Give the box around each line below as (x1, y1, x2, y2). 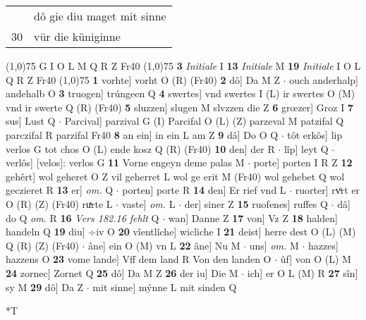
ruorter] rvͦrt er (295, 183, 360, 197)
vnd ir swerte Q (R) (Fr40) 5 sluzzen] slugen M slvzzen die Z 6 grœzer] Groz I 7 (6, 99, 353, 114)
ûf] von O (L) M (280, 252, 351, 266)
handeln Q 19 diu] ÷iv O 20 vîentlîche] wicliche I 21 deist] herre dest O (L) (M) (6, 224, 356, 239)
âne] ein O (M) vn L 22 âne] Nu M (88, 238, 240, 252)
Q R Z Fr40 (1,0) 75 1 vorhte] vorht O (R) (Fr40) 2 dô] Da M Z (6, 72, 281, 87)
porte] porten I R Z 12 (253, 155, 353, 170)
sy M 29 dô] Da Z (6, 279, 84, 294)
